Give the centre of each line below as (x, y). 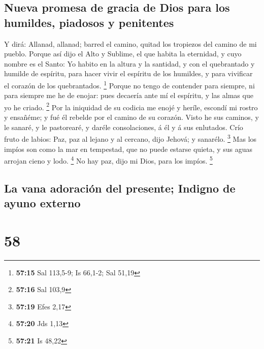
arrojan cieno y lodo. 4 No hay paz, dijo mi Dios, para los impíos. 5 (108, 160)
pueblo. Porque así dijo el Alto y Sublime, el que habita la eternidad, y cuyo (123, 54)
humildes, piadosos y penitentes (89, 22)
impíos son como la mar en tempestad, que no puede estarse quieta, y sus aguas (128, 149)
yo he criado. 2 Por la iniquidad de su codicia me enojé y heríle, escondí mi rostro (131, 106)
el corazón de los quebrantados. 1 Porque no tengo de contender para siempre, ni (129, 84)
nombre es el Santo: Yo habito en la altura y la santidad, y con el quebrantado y (129, 63)
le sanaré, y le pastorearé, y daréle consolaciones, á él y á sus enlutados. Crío (124, 127)
